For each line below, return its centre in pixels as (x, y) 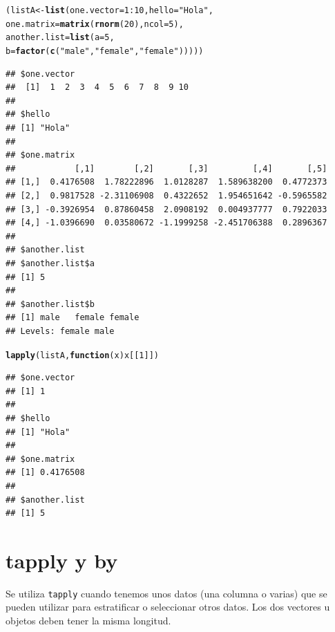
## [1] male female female (73, 318)
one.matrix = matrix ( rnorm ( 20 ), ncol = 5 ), (95, 24)
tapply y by (62, 560)
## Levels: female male (60, 331)
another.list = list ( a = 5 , (60, 38)
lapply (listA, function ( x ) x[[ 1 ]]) (83, 355)
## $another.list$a (50, 263)
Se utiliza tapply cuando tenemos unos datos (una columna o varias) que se (166, 593)
